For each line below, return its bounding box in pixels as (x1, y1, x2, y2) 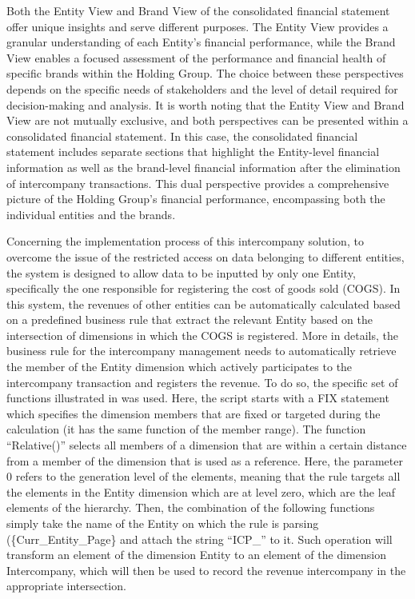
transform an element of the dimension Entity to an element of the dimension (6, 546, 386, 563)
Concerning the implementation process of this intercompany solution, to (6, 233, 364, 250)
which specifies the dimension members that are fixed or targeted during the (6, 405, 381, 421)
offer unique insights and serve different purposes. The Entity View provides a (6, 18, 389, 34)
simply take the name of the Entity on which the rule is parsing (6, 515, 319, 531)
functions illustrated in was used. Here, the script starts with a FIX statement (6, 389, 389, 406)
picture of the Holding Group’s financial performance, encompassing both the (6, 190, 385, 207)
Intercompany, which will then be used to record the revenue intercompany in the (6, 561, 406, 578)
